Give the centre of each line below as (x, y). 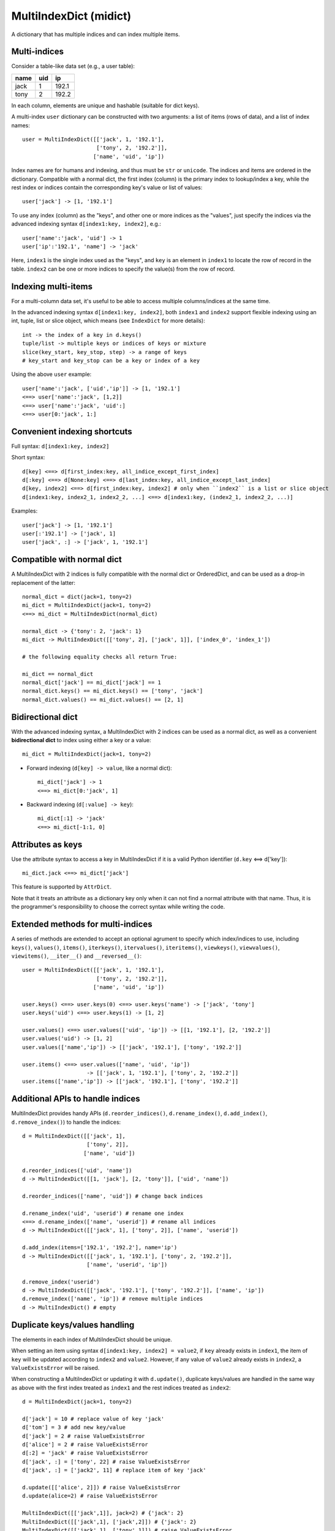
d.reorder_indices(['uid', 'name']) (77, 1170)
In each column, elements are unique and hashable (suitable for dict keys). (105, 105)
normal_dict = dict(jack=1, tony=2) (77, 597)
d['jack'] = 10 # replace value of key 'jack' (93, 1419)
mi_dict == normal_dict (58, 674)
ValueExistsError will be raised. (55, 1367)
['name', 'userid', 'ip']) (127, 1264)
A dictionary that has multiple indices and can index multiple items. (96, 34)
